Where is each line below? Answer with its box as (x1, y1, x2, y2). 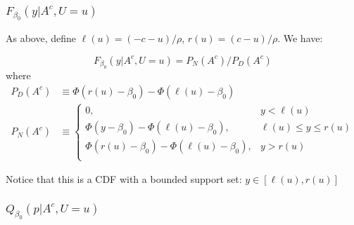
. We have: (277, 31, 323, 46)
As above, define (6, 31, 77, 46)
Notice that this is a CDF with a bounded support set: (6, 172, 242, 186)
